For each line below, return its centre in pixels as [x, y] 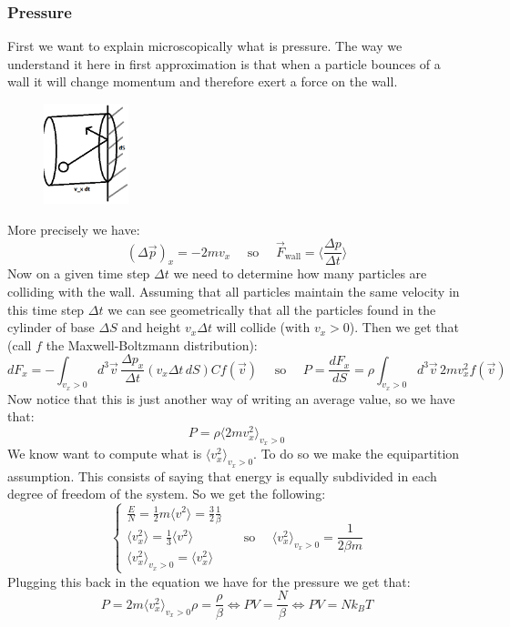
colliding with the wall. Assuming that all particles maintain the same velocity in [234, 292]
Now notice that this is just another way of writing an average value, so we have [231, 398]
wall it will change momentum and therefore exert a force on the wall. [203, 81]
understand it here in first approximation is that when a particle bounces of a [224, 63]
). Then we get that [404, 327]
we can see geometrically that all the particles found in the [272, 309]
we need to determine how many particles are [300, 273]
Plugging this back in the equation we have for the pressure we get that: [209, 581]
